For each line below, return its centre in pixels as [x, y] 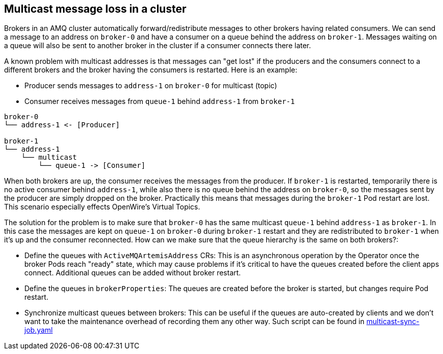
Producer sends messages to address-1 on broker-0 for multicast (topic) [151, 86]
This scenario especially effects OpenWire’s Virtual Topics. [102, 207]
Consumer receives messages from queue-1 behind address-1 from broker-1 [160, 101]
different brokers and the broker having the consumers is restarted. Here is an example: [151, 70]
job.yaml [39, 330]
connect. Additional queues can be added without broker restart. [133, 273]
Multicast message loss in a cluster [95, 9]
